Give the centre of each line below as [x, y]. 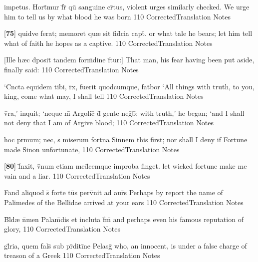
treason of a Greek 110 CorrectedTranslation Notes [82, 255]
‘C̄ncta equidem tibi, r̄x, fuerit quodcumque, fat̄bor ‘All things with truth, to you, [129, 86]
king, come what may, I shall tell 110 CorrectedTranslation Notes [104, 96]
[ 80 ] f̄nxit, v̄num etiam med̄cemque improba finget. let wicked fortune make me [126, 166]
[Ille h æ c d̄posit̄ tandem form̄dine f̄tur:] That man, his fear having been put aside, [129, 60]
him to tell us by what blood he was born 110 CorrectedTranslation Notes [117, 16]
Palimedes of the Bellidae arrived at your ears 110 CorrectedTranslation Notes [124, 202]
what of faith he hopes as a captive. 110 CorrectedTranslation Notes [108, 43]
